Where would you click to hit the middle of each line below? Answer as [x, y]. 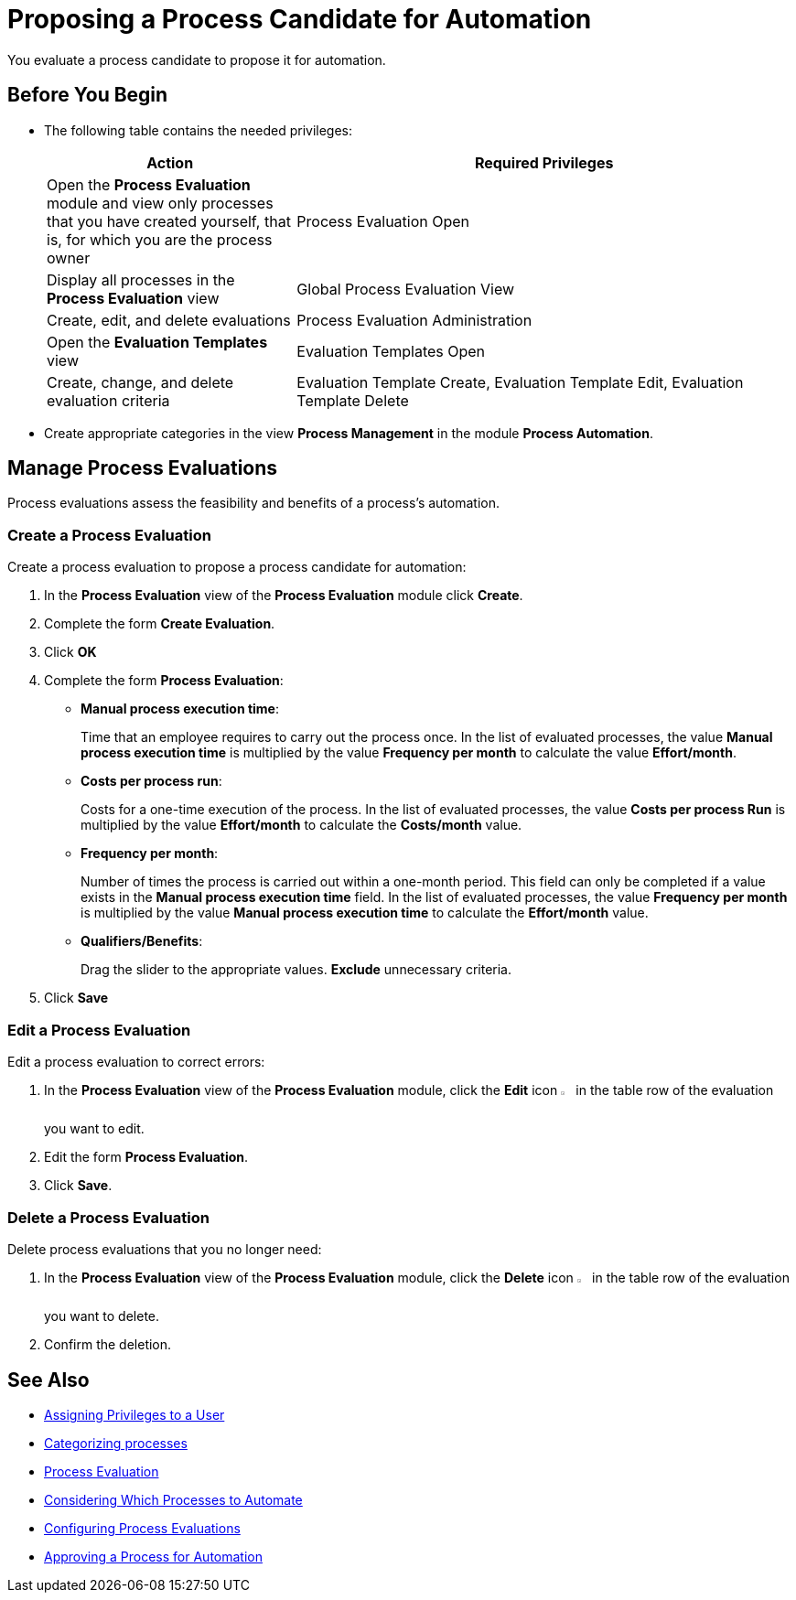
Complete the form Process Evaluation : [164, 681]
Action [170, 162]
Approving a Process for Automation [153, 1557]
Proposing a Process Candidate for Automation [300, 19]
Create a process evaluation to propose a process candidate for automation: [237, 567]
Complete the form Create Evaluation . [160, 624]
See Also [48, 1380]
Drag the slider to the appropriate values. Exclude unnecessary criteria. [296, 970]
